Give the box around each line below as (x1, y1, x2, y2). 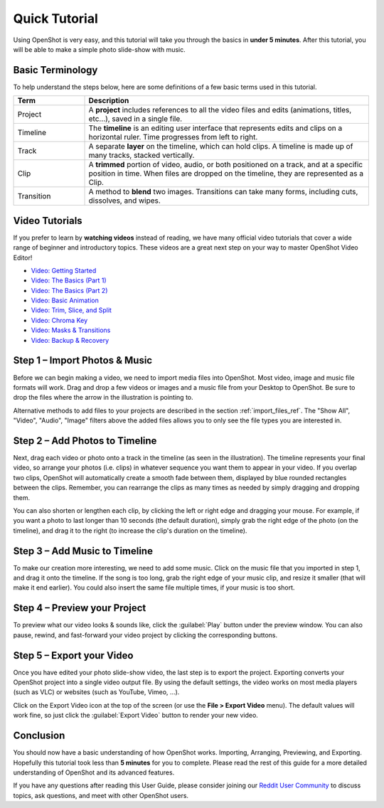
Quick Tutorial (13, 11, 99, 26)
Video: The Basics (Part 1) (31, 276, 107, 285)
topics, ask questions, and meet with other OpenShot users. (13, 791, 188, 799)
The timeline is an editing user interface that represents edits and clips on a (88, 123, 343, 133)
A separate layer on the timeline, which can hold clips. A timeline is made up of (88, 142, 353, 151)
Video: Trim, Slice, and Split (31, 306, 112, 314)
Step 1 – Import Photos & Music (13, 354, 153, 366)
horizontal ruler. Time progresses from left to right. (88, 132, 258, 142)
